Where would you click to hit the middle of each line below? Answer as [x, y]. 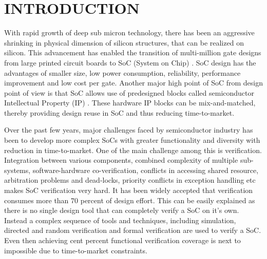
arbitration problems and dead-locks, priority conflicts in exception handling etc [130, 180]
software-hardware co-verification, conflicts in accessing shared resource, [146, 170]
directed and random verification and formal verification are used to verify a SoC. [133, 230]
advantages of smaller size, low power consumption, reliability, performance [122, 72]
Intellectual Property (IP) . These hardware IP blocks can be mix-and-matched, [130, 103]
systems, [17, 170]
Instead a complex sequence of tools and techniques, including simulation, [120, 220]
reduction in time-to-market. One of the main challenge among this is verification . [133, 150]
